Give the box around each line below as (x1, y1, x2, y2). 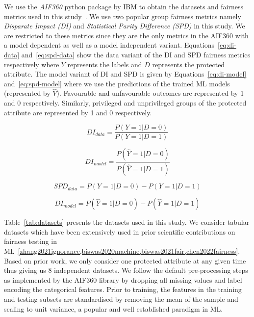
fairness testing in (4, 236, 57, 246)
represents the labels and (67, 59, 142, 69)
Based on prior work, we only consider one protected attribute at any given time (4, 255, 246, 265)
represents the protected (152, 59, 225, 69)
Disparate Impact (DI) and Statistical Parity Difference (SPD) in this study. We (4, 21, 245, 31)
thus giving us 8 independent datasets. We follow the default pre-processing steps (4, 265, 248, 275)
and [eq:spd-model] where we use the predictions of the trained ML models (4, 78, 230, 88)
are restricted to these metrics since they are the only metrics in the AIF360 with (4, 30, 249, 40)
